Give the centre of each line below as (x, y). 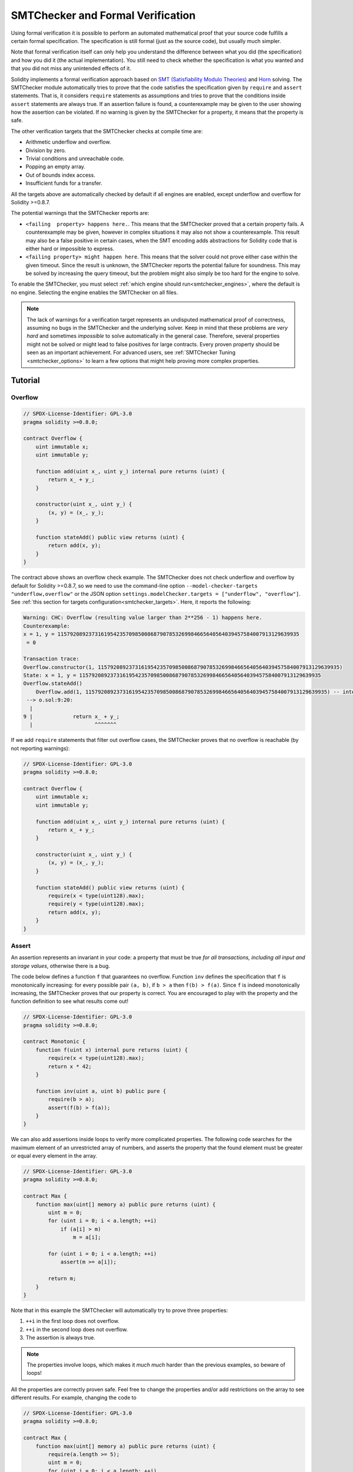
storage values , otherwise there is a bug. (61, 966)
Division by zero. (46, 150)
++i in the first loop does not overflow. (73, 1321)
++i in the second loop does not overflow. (77, 1329)
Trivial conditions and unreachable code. (75, 158)
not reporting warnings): (40, 748)
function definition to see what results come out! (70, 1002)
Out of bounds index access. (60, 175)
